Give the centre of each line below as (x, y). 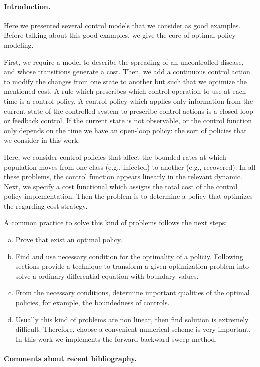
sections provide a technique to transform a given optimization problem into (132, 266)
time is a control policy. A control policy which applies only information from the (129, 101)
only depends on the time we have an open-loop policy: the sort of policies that (125, 130)
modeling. (19, 45)
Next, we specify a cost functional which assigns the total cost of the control (121, 186)
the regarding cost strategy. (46, 206)
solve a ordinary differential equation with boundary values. (107, 276)
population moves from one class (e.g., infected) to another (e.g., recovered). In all (130, 167)
